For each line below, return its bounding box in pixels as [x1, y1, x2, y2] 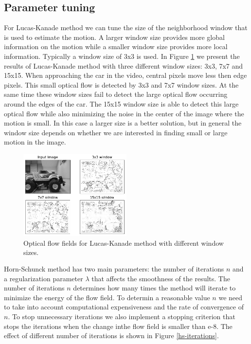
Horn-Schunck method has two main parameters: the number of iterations [4, 264, 224, 274]
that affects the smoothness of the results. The [91, 273, 230, 283]
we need [218, 292, 243, 302]
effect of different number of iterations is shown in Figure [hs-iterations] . [4, 330, 219, 341]
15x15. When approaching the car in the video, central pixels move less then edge [4, 70, 247, 80]
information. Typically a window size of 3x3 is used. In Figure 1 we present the [4, 51, 240, 61]
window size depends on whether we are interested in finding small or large [4, 127, 228, 137]
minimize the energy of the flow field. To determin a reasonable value [4, 292, 210, 302]
